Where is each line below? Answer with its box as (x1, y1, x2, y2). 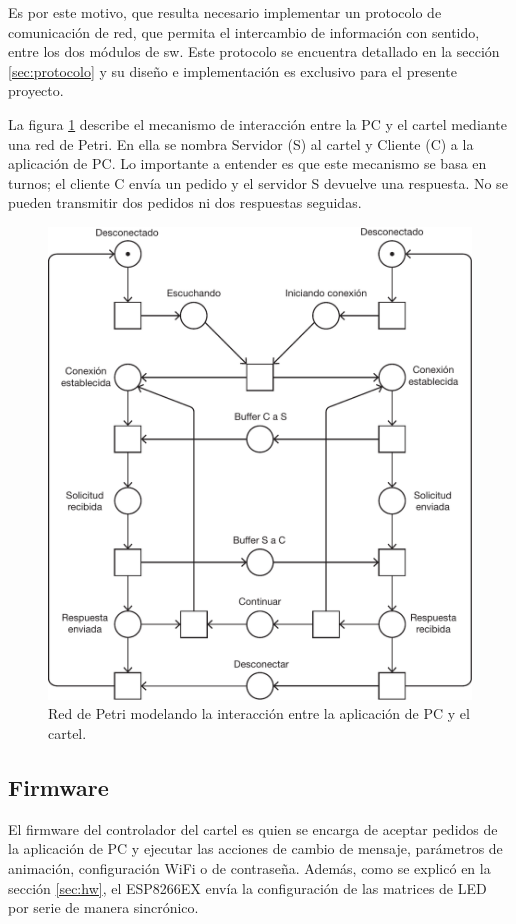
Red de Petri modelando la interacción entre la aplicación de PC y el (48, 703, 470, 724)
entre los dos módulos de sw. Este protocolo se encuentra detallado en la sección (8, 41, 500, 62)
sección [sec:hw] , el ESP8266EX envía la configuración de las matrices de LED (8, 877, 487, 898)
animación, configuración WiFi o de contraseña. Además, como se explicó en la (8, 858, 491, 879)
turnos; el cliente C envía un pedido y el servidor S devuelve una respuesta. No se (8, 172, 508, 193)
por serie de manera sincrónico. (8, 897, 199, 918)
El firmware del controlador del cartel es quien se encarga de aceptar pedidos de (8, 818, 498, 839)
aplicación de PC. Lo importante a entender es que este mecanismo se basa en (8, 153, 487, 174)
